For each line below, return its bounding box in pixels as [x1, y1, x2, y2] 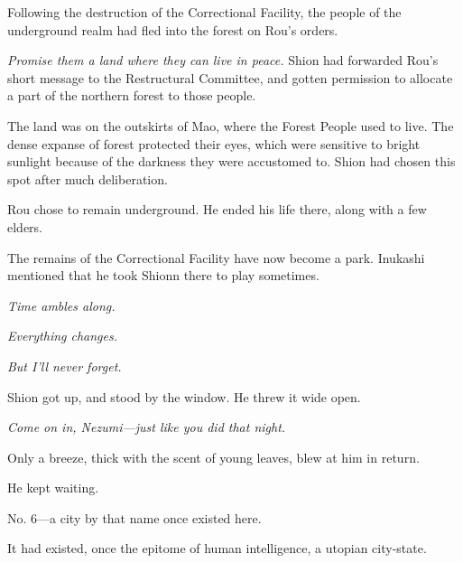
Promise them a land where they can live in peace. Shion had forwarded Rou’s [7, 51, 439, 70]
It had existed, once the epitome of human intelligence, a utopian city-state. [7, 539, 427, 558]
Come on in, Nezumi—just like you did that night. [7, 418, 286, 436]
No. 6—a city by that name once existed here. [7, 508, 262, 527]
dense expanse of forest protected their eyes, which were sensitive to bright [7, 134, 421, 153]
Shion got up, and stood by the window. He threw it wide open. [7, 387, 361, 406]
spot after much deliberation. [7, 169, 168, 188]
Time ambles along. [7, 296, 116, 314]
